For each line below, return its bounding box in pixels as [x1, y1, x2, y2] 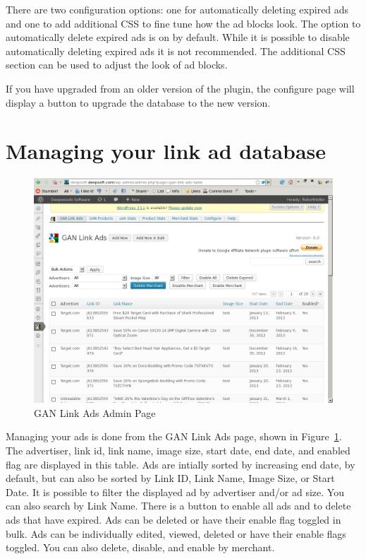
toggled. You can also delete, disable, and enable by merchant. [6, 540, 275, 555]
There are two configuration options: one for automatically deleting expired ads [6, 2, 349, 16]
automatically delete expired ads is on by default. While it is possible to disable [6, 30, 350, 45]
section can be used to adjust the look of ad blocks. [6, 57, 228, 72]
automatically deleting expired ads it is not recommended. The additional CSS [6, 43, 346, 58]
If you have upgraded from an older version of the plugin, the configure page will [6, 81, 355, 95]
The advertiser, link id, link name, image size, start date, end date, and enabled [6, 443, 350, 458]
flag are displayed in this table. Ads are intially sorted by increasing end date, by [6, 457, 355, 471]
